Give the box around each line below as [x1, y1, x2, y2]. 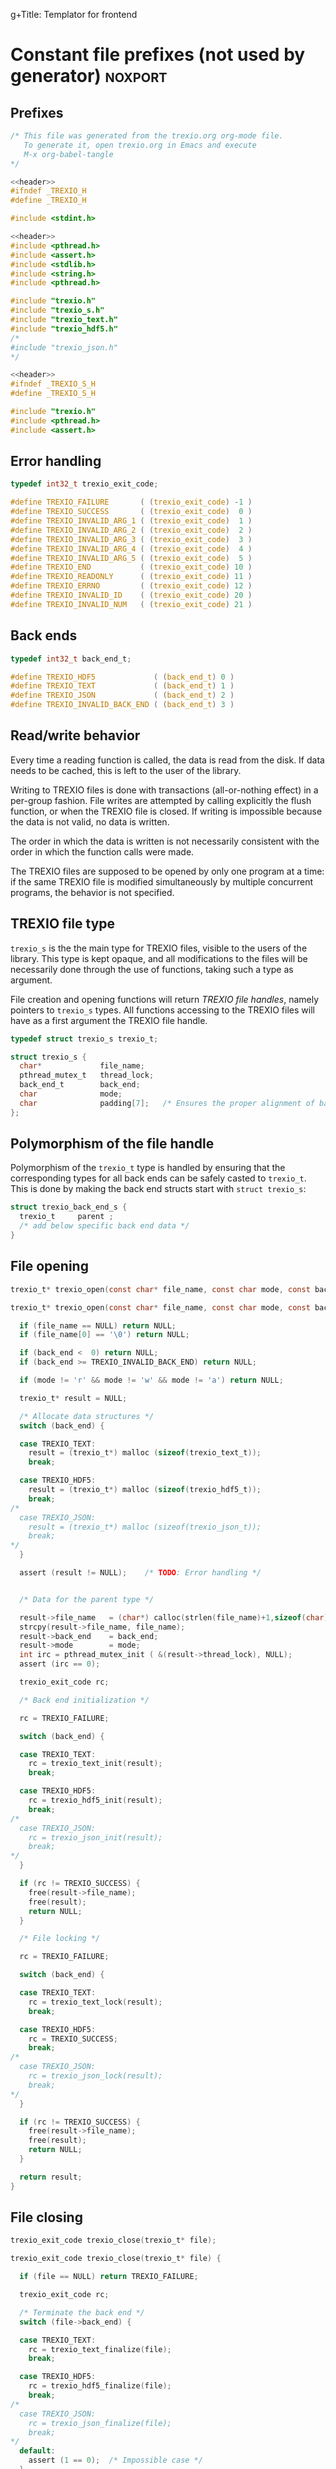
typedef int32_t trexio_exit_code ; [10, 479, 159, 489]
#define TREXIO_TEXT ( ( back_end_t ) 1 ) [10, 681, 235, 691]
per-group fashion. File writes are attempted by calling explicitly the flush [10, 794, 312, 806]
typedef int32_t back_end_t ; [10, 654, 132, 664]
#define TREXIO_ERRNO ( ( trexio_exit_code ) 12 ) [10, 581, 253, 591]
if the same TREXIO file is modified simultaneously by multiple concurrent [10, 875, 314, 888]
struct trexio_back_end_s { [10, 1202, 128, 1213]
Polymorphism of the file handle [10, 1135, 215, 1153]
